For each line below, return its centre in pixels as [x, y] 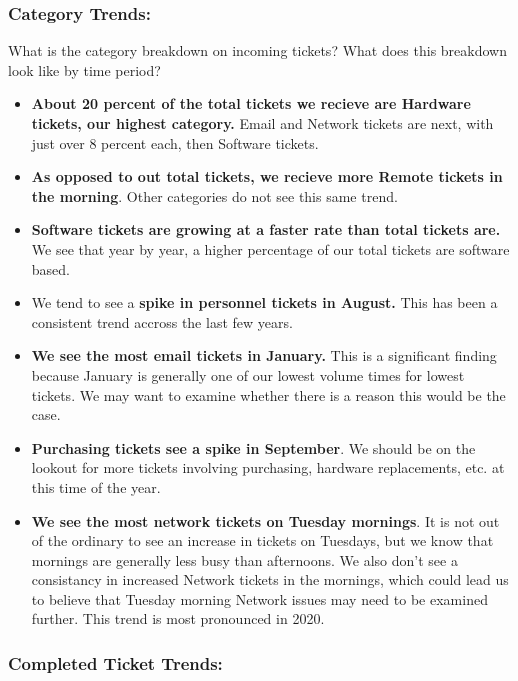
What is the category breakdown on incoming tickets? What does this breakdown [257, 50]
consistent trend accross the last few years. [162, 321]
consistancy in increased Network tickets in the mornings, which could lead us [270, 579]
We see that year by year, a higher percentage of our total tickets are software [270, 248]
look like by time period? [84, 69]
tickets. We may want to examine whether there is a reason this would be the [268, 394]
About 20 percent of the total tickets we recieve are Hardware [251, 103]
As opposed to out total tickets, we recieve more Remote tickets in [267, 176]
